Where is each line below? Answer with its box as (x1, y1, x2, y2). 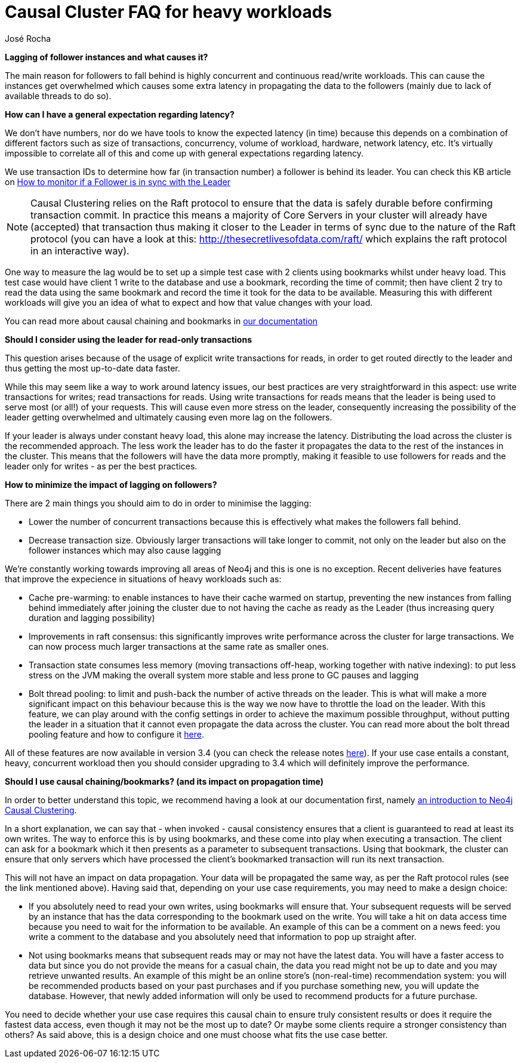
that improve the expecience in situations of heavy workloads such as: (5, 573, 282, 584)
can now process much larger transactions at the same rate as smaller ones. (29, 641, 329, 652)
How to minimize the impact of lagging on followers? (5, 479, 217, 490)
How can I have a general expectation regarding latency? (5, 109, 235, 119)
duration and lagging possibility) (29, 612, 155, 623)
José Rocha (5, 33, 51, 44)
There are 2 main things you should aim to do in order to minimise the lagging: (5, 497, 312, 508)
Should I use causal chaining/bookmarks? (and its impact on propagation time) (5, 776, 324, 787)
